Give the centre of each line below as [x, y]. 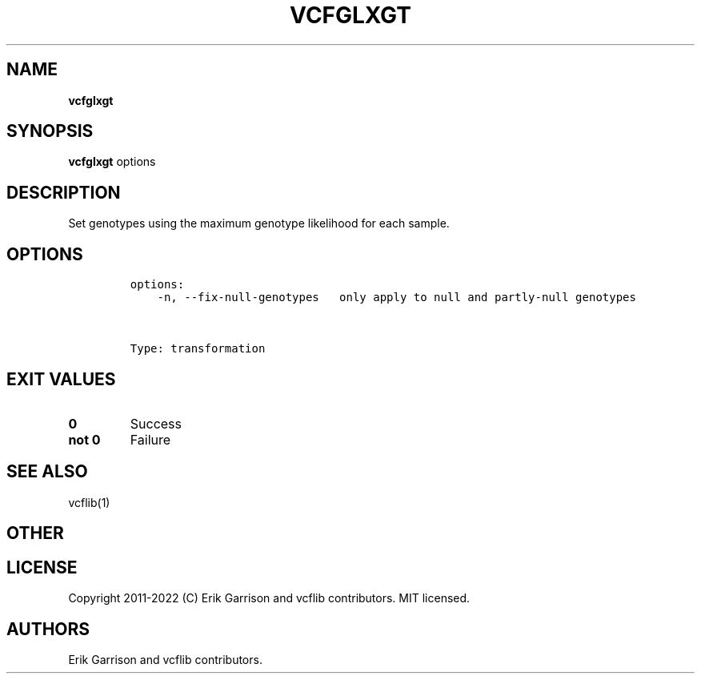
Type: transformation [198, 349]
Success [156, 423]
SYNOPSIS [50, 131]
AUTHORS [48, 629]
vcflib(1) [89, 502]
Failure [150, 439]
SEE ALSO [47, 472]
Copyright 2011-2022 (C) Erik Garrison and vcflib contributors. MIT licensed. [269, 598]
